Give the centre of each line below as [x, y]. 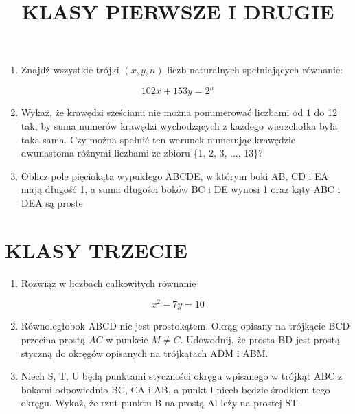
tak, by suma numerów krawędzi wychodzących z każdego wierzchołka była [179, 126]
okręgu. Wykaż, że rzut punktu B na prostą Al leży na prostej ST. [161, 403]
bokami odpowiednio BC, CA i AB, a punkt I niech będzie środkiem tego [175, 389]
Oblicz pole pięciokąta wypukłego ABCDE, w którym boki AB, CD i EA [175, 175]
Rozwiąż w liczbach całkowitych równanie [108, 283]
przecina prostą [53, 340]
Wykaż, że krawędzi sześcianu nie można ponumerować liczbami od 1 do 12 [179, 112]
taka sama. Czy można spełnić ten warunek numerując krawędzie [158, 139]
